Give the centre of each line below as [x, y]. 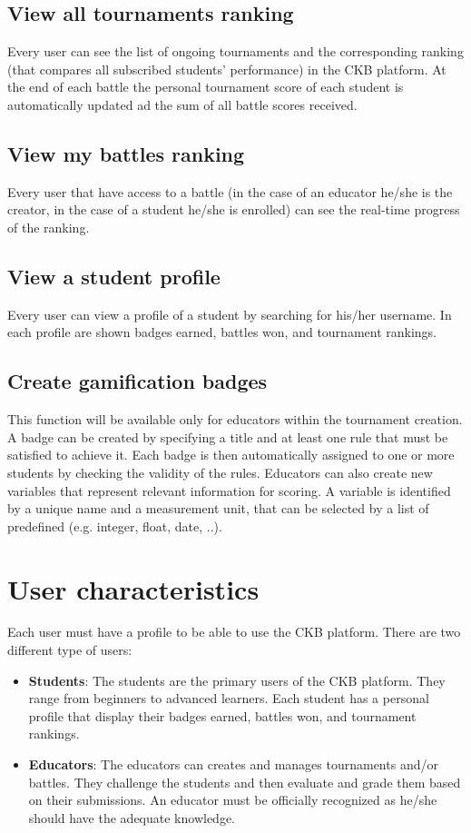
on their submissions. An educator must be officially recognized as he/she [233, 800]
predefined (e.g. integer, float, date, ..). [115, 526]
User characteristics [133, 588]
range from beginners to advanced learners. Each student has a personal [229, 698]
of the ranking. [49, 227]
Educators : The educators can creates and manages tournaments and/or [233, 764]
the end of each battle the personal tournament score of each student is [206, 87]
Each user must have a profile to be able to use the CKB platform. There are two [234, 632]
